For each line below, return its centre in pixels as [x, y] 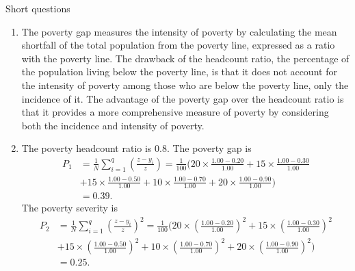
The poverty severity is [70, 208]
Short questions [38, 8]
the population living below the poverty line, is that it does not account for [179, 72]
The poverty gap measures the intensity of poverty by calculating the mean [179, 31]
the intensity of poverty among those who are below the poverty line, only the [185, 85]
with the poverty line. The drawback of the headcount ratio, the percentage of [185, 58]
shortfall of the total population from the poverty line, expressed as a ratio [178, 45]
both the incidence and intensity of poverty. [113, 125]
